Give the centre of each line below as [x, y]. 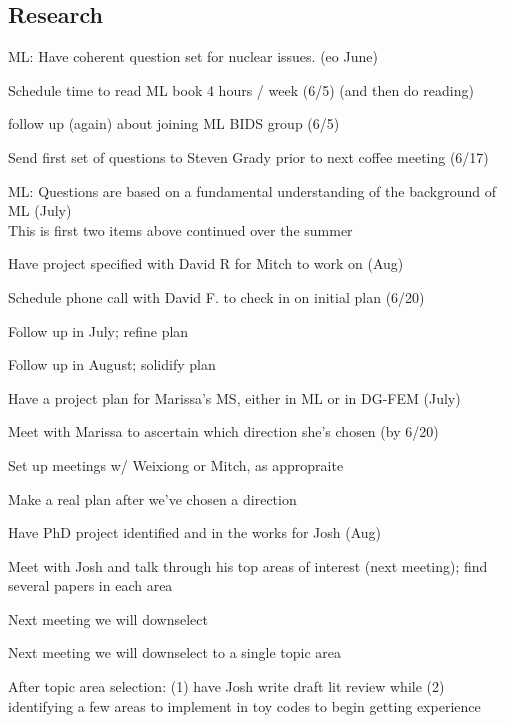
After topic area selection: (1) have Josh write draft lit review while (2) [226, 686]
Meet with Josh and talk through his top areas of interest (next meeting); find [248, 565]
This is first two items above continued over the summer [180, 229]
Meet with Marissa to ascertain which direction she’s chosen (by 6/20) [223, 431]
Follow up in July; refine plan [98, 330]
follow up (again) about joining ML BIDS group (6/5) [174, 123]
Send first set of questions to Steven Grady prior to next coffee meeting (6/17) [248, 156]
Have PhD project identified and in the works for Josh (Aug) [195, 532]
